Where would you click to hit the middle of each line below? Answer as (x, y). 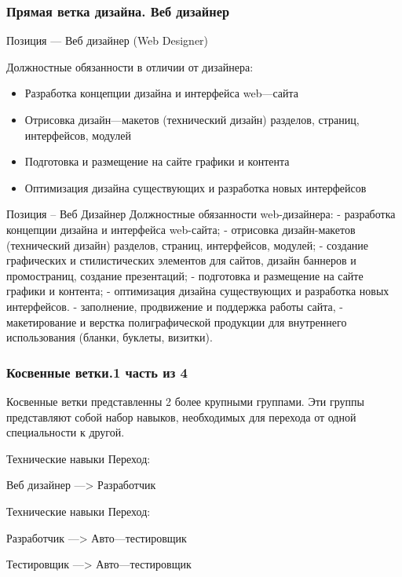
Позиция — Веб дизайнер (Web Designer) (108, 40)
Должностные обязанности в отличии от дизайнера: (130, 66)
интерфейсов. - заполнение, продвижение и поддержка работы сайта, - (175, 306)
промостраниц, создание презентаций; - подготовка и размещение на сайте (185, 275)
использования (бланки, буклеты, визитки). (110, 337)
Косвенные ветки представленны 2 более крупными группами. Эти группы (185, 401)
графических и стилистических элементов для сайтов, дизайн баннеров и (181, 260)
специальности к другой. (66, 432)
